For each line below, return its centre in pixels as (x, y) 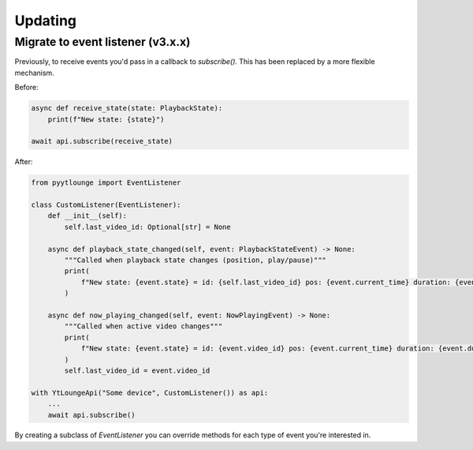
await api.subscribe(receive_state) (102, 141)
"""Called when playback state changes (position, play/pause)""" (196, 260)
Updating (46, 21)
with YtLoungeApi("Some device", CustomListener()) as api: (150, 392)
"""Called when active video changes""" (143, 326)
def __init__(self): (88, 216)
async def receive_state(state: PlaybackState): (127, 108)
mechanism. (34, 73)
